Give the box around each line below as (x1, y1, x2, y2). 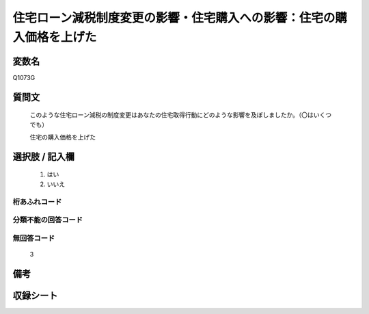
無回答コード (12, 233, 55, 243)
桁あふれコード (12, 197, 62, 207)
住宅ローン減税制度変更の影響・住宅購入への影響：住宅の (12, 10, 336, 25)
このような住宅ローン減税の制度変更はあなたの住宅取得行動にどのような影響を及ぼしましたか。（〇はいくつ (29, 111, 332, 119)
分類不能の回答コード (12, 215, 83, 225)
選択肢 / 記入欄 (12, 151, 75, 162)
